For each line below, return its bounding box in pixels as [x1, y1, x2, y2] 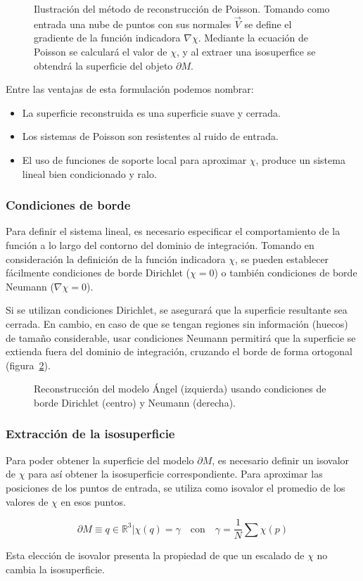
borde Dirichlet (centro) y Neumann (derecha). [34, 395, 236, 409]
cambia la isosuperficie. [6, 561, 105, 576]
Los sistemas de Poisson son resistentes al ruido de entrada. [22, 129, 279, 143]
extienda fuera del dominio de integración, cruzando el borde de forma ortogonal [6, 344, 352, 359]
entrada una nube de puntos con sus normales [34, 16, 231, 31]
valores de [6, 494, 49, 509]
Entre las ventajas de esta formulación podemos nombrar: [6, 82, 254, 96]
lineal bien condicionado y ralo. [22, 166, 157, 181]
